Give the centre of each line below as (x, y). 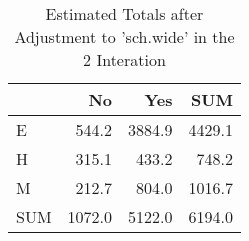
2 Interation (124, 59)
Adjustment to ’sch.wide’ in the (124, 36)
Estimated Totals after (124, 13)
